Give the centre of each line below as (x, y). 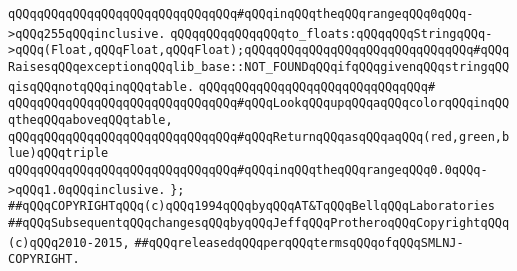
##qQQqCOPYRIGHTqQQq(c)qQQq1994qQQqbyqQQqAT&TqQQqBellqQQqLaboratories (251, 206)
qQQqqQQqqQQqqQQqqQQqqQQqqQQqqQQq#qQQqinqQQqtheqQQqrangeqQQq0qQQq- (241, 14)
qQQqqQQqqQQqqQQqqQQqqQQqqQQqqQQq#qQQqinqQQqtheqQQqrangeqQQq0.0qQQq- (248, 169)
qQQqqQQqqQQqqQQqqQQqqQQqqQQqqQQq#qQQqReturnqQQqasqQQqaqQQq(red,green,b (259, 136)
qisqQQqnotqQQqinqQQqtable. (101, 86)
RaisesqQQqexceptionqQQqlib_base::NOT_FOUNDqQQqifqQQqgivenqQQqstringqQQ (259, 66)
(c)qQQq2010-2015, (69, 242)
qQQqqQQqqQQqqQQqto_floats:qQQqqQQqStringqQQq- (331, 33)
